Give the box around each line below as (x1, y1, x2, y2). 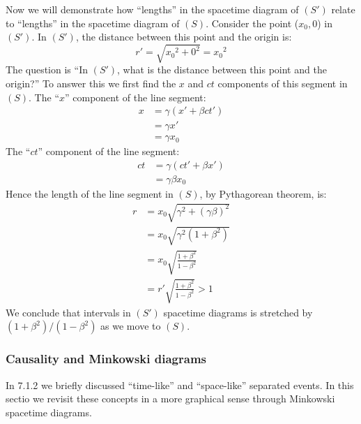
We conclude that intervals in (6, 305, 131, 319)
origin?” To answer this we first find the (6, 75, 176, 90)
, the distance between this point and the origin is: (75, 29, 292, 44)
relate (331, 2, 355, 16)
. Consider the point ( (206, 15, 299, 30)
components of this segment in (217, 75, 348, 90)
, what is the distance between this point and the (117, 62, 327, 77)
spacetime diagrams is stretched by (163, 305, 313, 319)
